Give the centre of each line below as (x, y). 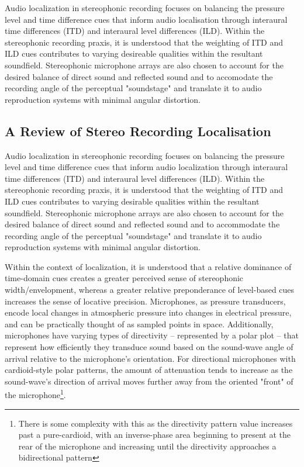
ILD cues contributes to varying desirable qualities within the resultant (132, 201)
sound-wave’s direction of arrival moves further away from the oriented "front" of (149, 381)
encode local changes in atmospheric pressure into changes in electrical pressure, (148, 312)
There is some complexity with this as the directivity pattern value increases (156, 423)
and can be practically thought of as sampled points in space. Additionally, (139, 324)
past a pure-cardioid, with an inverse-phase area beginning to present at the (155, 435)
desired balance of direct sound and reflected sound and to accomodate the (139, 76)
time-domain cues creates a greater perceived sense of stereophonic (124, 278)
